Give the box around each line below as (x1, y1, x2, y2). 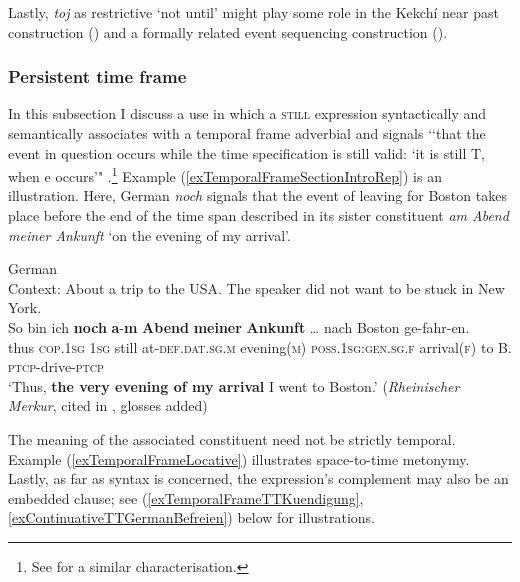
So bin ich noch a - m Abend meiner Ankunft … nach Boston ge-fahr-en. (8, 317, 470, 337)
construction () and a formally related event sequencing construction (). (8, 21, 448, 42)
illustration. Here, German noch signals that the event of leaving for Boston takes (8, 185, 507, 206)
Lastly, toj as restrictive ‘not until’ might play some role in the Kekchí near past (8, 2, 499, 22)
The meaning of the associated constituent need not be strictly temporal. (8, 428, 456, 449)
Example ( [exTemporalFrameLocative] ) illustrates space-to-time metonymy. (8, 448, 470, 469)
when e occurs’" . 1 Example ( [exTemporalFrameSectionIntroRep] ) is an (8, 163, 442, 186)
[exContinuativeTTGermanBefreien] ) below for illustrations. (8, 507, 375, 528)
